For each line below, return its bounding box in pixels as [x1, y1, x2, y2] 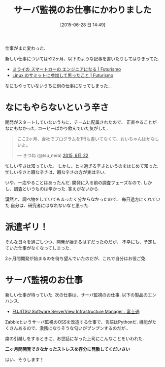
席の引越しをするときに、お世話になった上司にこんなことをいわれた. [5, 335, 144, 341]
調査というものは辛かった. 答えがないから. [13, 185, 100, 191]
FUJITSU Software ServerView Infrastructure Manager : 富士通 [12, 308, 140, 314]
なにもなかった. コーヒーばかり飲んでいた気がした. [5, 125, 108, 131]
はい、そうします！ [5, 356, 44, 363]
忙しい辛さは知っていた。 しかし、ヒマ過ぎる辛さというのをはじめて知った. [5, 163, 159, 169]
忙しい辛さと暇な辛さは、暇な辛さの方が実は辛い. [5, 169, 106, 175]
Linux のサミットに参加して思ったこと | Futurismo [12, 72, 114, 78]
